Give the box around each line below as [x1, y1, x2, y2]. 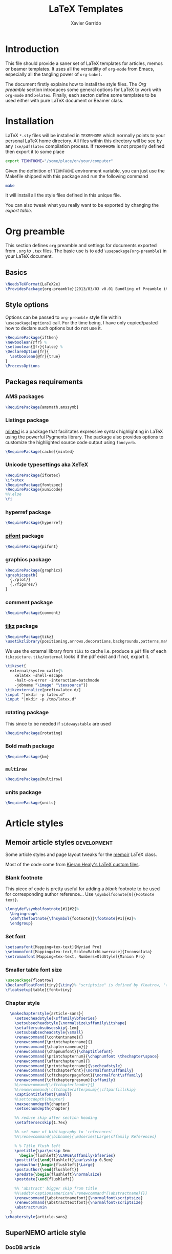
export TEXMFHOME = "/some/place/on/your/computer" [5, 158, 114, 164]
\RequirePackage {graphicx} [5, 567, 63, 573]
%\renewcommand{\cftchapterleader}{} [14, 1083, 95, 1088]
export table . [5, 208, 32, 214]
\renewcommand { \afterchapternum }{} [14, 1059, 91, 1064]
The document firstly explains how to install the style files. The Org [5, 81, 146, 87]
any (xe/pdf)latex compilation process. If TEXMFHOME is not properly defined [5, 143, 165, 149]
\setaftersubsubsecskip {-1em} [14, 1025, 79, 1030]
